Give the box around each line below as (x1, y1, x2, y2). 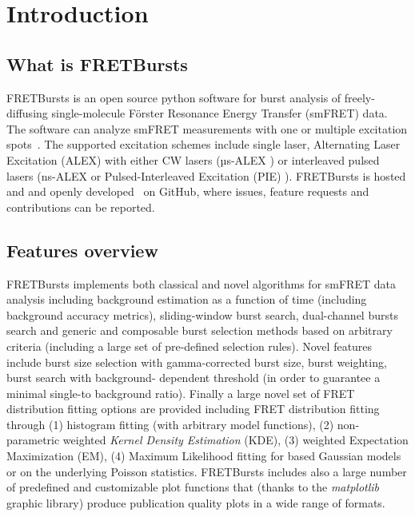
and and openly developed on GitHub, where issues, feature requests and (6, 183, 369, 200)
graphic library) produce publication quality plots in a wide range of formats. (6, 494, 385, 511)
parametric (6, 431, 60, 448)
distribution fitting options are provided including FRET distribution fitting (6, 400, 380, 417)
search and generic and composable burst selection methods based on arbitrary (6, 322, 393, 339)
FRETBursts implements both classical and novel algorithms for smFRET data (6, 275, 396, 292)
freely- (344, 89, 375, 105)
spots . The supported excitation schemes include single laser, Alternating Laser (6, 136, 401, 153)
